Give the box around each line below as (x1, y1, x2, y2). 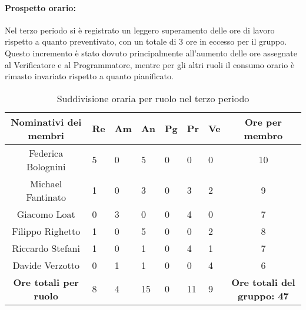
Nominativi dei (11, 114, 82, 129)
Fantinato (26, 190, 66, 204)
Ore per (245, 114, 282, 129)
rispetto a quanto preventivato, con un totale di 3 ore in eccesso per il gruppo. (5, 35, 287, 48)
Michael (30, 176, 62, 190)
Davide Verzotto (12, 258, 80, 272)
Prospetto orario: (5, 1, 76, 14)
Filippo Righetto (12, 224, 81, 238)
